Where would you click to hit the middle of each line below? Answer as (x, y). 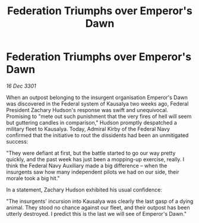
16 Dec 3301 (21, 86)
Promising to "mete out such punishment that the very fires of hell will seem (99, 116)
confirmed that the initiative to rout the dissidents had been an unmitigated (97, 135)
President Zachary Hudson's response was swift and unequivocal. (87, 110)
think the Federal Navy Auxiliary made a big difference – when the (87, 165)
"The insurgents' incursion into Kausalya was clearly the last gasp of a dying (100, 201)
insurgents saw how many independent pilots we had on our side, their (93, 172)
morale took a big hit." (33, 178)
